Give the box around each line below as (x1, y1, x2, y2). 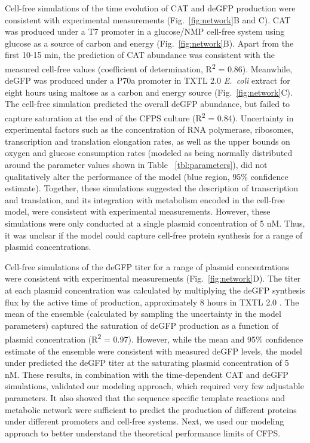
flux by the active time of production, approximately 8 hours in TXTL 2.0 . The (5, 295, 299, 308)
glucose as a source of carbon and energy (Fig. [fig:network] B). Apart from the (5, 36, 294, 49)
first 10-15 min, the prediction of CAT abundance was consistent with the (5, 48, 275, 61)
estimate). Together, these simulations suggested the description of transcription (5, 182, 299, 194)
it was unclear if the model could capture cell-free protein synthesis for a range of (5, 228, 303, 241)
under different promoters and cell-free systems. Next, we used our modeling (5, 415, 284, 427)
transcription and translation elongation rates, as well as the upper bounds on (5, 135, 290, 147)
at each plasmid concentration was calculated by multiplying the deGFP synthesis (5, 283, 305, 296)
